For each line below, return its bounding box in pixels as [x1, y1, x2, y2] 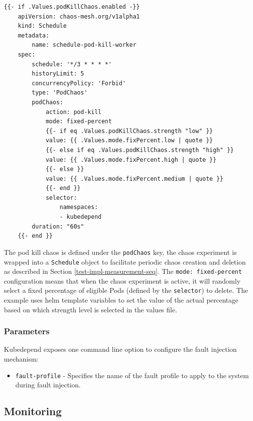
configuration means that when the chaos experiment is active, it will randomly [4, 275, 241, 286]
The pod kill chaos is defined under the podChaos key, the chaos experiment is [4, 247, 237, 257]
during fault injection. [15, 380, 81, 390]
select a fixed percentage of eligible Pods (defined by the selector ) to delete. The [4, 285, 248, 295]
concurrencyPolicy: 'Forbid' [32, 79, 126, 87]
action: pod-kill [45, 108, 102, 115]
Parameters [4, 325, 50, 337]
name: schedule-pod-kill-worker [32, 41, 137, 49]
